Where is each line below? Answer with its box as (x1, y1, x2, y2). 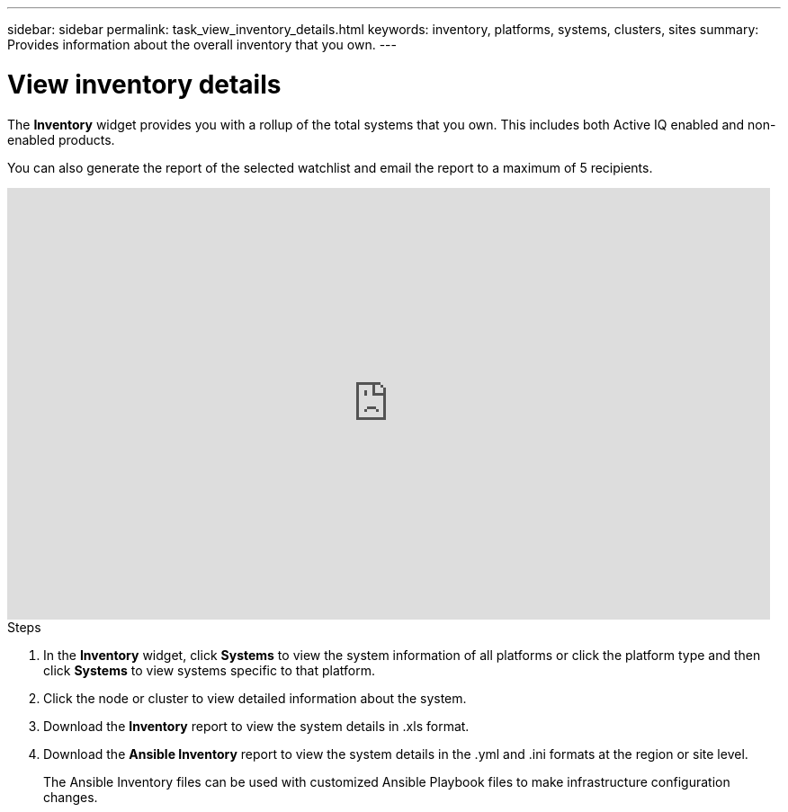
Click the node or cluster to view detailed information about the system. (43, 690, 467, 706)
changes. (43, 789, 98, 805)
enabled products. (7, 131, 115, 147)
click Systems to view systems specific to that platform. (43, 662, 375, 678)
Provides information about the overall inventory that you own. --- (7, 37, 397, 52)
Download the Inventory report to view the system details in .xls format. (43, 718, 470, 734)
